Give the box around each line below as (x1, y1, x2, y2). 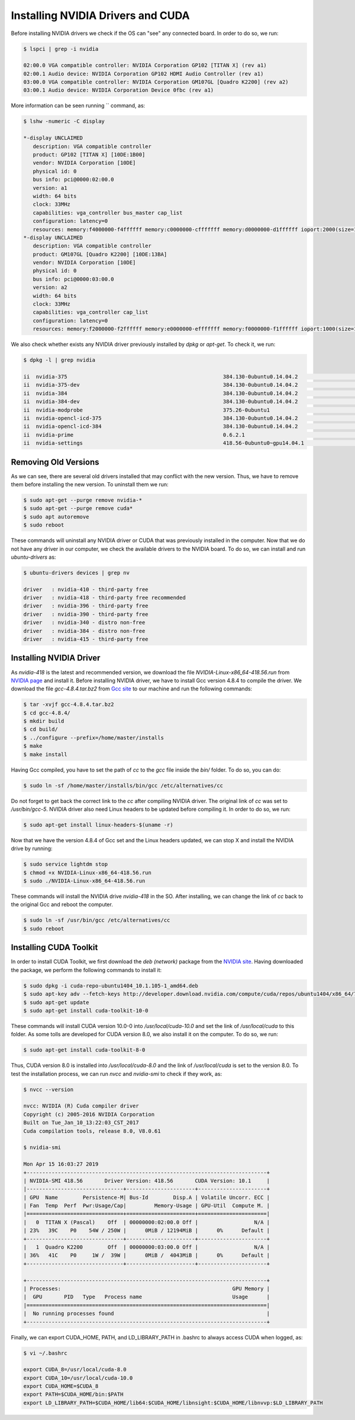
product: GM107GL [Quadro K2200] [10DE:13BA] (33, 251, 167, 257)
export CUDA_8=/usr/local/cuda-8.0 (23, 1366, 127, 1373)
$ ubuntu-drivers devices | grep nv (23, 569, 130, 576)
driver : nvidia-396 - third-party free (23, 603, 149, 609)
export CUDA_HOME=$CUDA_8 (23, 1383, 99, 1390)
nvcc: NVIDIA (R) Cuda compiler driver (23, 1103, 139, 1109)
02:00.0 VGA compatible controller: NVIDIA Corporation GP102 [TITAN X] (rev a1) (23, 62, 267, 69)
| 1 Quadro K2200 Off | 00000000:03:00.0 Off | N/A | (23, 1244, 270, 1251)
